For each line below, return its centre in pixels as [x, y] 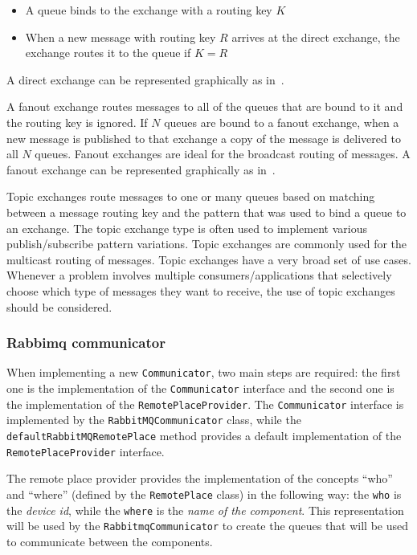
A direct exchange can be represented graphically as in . [145, 79]
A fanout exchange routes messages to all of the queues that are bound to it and [205, 106]
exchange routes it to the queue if [108, 53]
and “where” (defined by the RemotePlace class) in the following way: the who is [204, 494]
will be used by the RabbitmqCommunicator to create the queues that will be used [208, 526]
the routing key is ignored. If [77, 122]
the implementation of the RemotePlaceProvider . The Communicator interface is [205, 404]
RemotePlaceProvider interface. [86, 451]
